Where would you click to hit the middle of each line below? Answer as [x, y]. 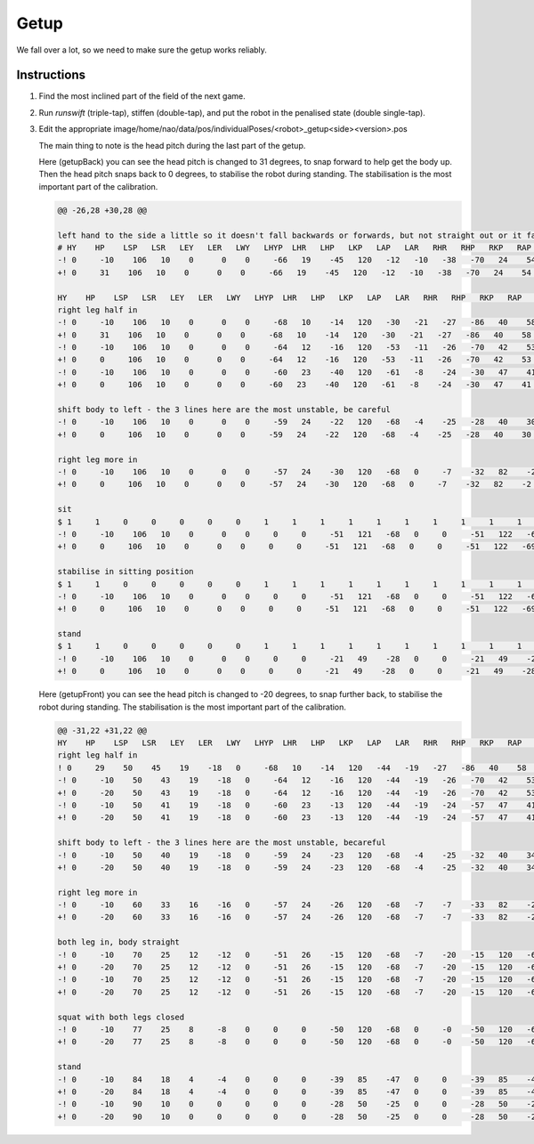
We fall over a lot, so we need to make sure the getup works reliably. [142, 50]
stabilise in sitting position [126, 572]
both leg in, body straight [118, 942]
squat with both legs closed [121, 1017]
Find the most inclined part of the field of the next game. [142, 96]
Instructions [51, 75]
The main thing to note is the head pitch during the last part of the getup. [172, 145]
